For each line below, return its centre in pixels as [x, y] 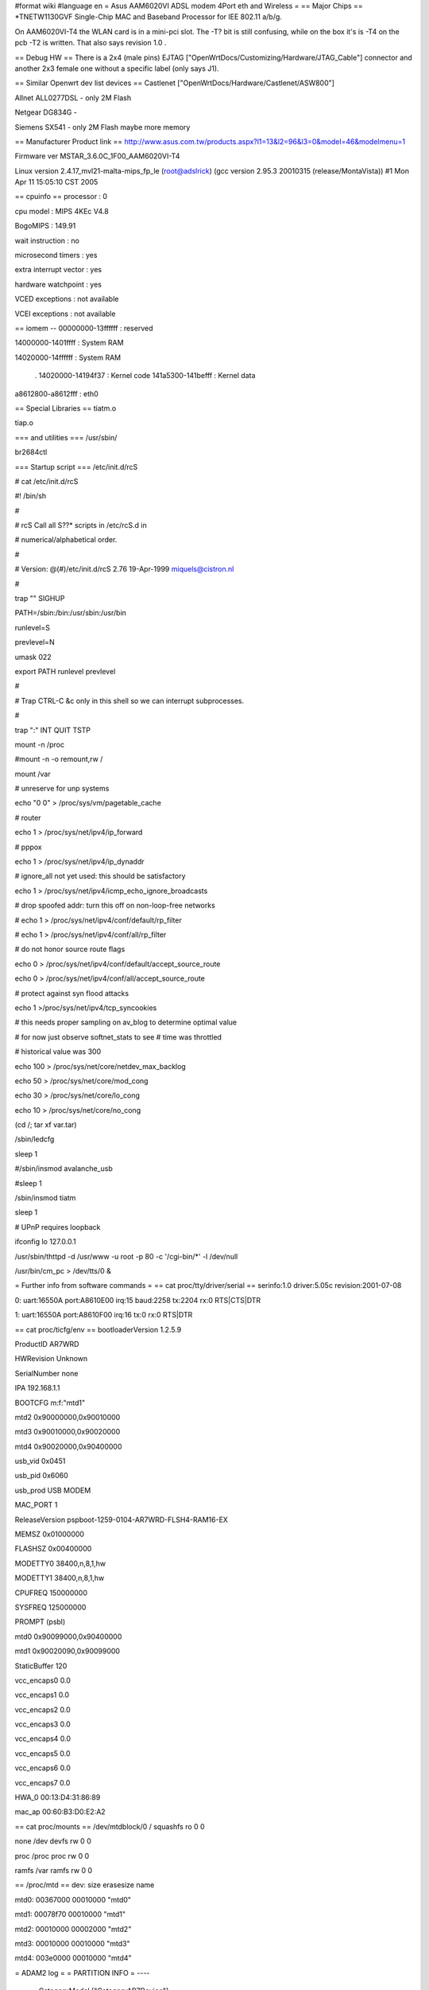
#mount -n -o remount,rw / [59, 759]
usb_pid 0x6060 [42, 1476]
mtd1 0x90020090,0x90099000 [68, 1651]
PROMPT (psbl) [40, 1622]
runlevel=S [33, 627]
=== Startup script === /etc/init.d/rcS [76, 466]
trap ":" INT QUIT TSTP [53, 730]
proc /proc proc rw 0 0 [52, 1855]
